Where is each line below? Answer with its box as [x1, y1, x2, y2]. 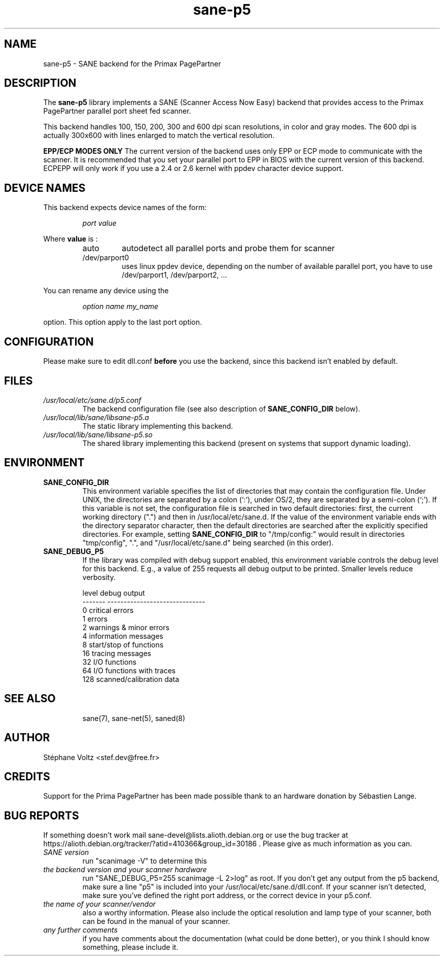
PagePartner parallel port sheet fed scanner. [43, 107, 191, 116]
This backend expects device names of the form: [43, 203, 207, 212]
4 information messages [82, 631, 163, 640]
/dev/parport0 [82, 253, 129, 262]
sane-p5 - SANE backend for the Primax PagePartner [43, 59, 221, 68]
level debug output [82, 588, 145, 597]
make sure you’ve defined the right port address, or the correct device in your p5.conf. [82, 891, 372, 900]
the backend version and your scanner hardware [43, 865, 207, 874]
